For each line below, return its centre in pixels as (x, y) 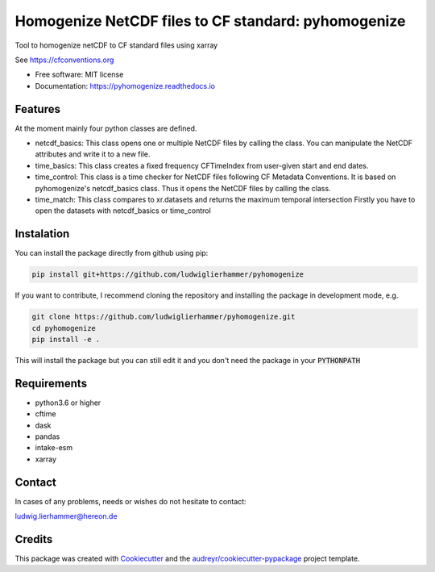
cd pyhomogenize (64, 328)
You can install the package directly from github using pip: (112, 253)
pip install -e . (66, 339)
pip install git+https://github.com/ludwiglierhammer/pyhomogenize (168, 275)
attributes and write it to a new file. (93, 154)
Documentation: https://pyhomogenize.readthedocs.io (125, 86)
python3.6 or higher (68, 403)
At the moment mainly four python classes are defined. (106, 128)
